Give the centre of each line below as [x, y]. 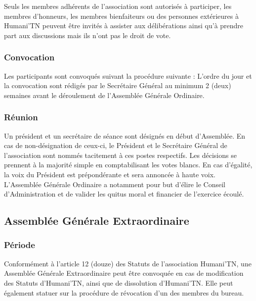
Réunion [21, 117]
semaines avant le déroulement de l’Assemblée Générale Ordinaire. [104, 95]
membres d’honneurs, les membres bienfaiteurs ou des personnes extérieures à [121, 16]
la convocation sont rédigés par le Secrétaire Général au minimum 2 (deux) [118, 85]
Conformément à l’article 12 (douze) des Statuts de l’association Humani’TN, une [128, 263]
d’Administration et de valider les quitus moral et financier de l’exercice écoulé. [124, 194]
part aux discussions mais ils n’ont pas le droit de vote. [87, 35]
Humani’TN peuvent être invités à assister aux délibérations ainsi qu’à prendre [124, 25]
